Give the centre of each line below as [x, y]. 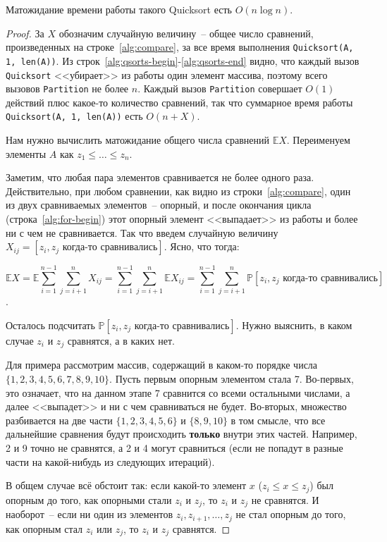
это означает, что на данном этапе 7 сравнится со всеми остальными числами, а [178, 392]
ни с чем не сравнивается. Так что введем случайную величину [142, 232]
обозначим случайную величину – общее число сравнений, [186, 33]
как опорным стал [44, 528]
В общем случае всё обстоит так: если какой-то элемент [126, 485]
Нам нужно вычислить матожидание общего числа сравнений [137, 140]
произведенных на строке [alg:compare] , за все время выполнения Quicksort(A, [180, 47]
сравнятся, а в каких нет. [121, 340]
